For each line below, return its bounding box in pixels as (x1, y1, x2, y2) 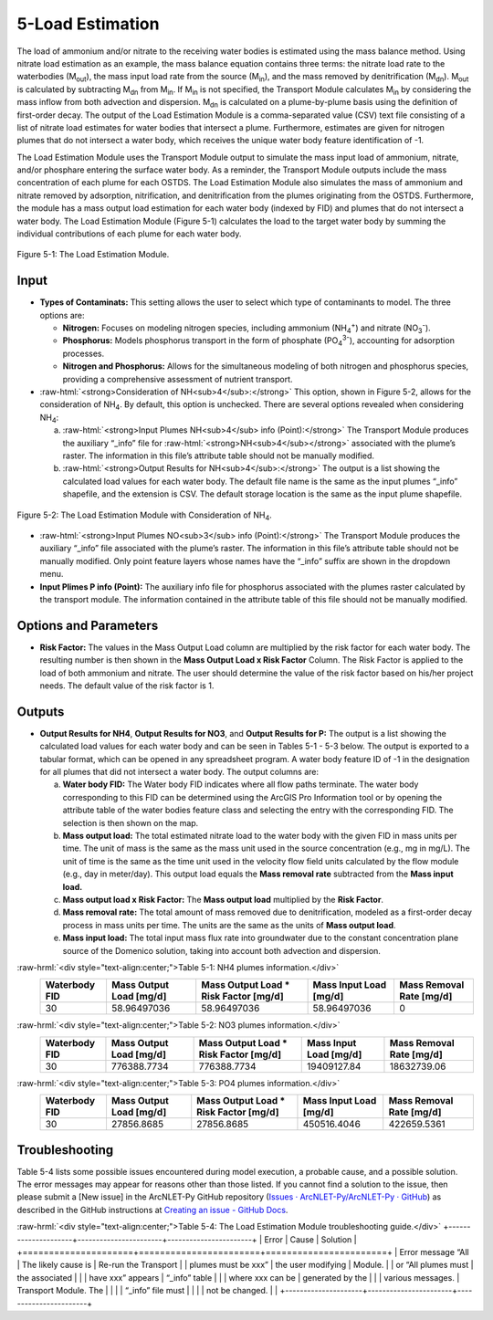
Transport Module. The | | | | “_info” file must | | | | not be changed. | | (16, 1285, 278, 1296)
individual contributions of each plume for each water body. (16, 228, 242, 239)
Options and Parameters (16, 617, 159, 634)
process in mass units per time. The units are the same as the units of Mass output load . (62, 919, 396, 930)
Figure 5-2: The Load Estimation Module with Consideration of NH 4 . (16, 509, 273, 522)
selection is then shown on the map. (62, 817, 199, 828)
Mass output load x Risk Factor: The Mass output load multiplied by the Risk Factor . (62, 894, 383, 905)
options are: (39, 309, 86, 320)
